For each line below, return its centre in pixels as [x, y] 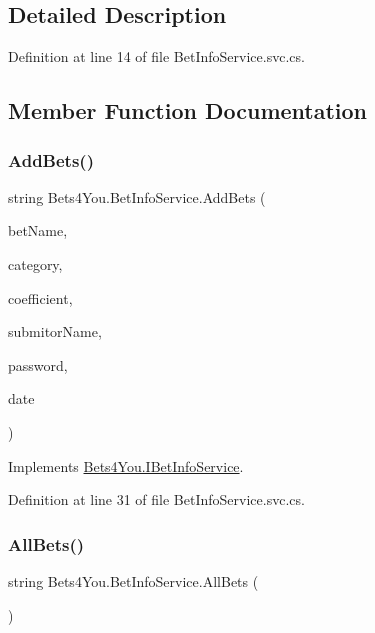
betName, [38, 230]
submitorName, [55, 331]
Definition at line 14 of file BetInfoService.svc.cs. [156, 56]
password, [38, 364]
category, [35, 263]
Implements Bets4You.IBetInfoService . [126, 465]
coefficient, [40, 297]
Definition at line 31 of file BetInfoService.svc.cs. [156, 499]
